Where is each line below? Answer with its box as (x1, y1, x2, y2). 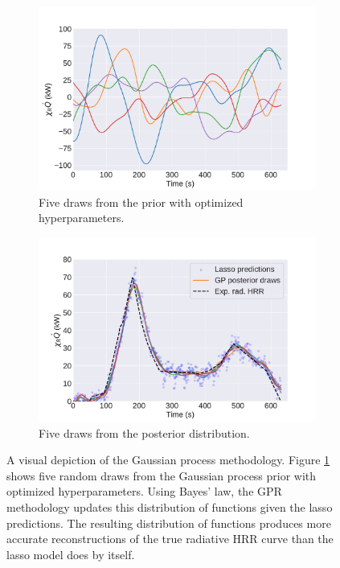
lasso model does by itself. (6, 545, 135, 562)
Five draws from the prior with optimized (39, 193, 244, 210)
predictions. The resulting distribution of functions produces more (6, 514, 331, 531)
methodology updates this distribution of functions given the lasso (6, 498, 333, 515)
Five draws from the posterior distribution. (39, 424, 250, 441)
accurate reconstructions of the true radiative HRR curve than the (6, 530, 334, 547)
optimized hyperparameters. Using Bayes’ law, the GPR (6, 483, 282, 500)
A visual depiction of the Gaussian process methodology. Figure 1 (6, 451, 330, 468)
